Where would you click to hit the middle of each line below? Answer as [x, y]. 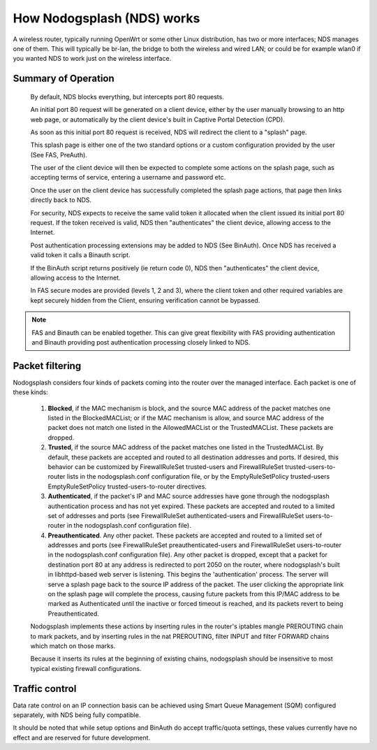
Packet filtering [47, 366]
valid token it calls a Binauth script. [80, 255]
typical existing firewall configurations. [86, 668]
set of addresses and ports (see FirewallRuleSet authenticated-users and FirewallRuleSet [176, 515]
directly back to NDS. [61, 200]
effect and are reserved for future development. [82, 737]
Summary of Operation [64, 79]
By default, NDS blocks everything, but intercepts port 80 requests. [127, 96]
